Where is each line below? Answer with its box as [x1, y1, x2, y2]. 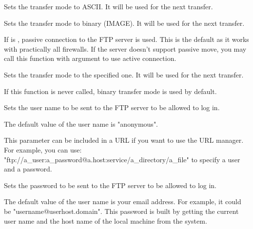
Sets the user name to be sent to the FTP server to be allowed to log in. [4, 102, 220, 113]
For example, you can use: [4, 144, 82, 154]
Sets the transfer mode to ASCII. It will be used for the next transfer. [4, 1, 213, 11]
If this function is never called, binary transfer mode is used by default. [4, 86, 217, 96]
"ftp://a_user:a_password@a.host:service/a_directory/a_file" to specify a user [4, 154, 240, 164]
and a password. [4, 164, 52, 174]
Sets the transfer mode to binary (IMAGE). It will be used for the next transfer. [4, 18, 245, 28]
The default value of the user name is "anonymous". [4, 118, 158, 129]
